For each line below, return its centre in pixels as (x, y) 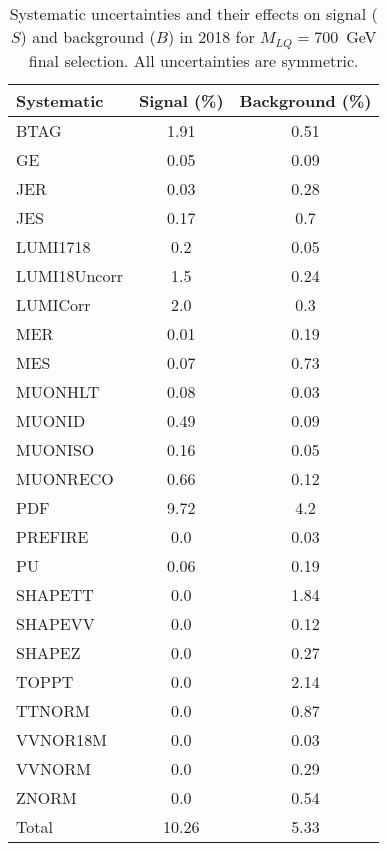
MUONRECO (65, 478)
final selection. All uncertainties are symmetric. (193, 60)
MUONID (51, 420)
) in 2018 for (211, 36)
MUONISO (55, 449)
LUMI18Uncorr (69, 275)
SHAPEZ (48, 652)
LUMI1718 (53, 246)
